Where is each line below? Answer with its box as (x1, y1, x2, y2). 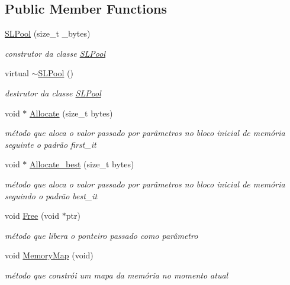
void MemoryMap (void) (5, 249, 94, 261)
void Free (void (5, 209, 60, 222)
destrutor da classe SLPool (5, 86, 101, 99)
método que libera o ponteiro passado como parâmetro (5, 229, 198, 241)
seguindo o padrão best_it (5, 189, 98, 202)
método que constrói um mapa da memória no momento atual (5, 268, 228, 281)
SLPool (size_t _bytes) (5, 27, 91, 40)
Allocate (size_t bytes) (30, 106, 113, 119)
